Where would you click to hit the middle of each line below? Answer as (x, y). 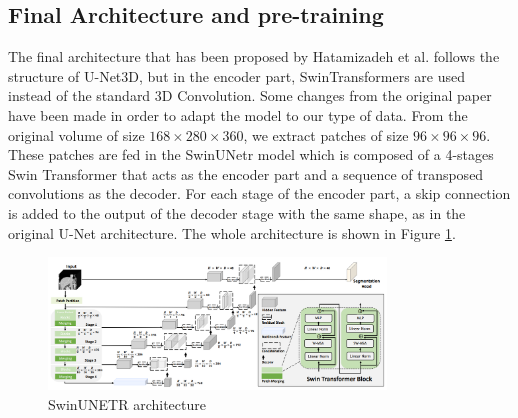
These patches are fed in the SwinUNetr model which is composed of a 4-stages (251, 154)
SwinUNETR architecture (127, 403)
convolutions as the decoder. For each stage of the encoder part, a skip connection (259, 193)
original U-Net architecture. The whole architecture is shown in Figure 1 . (232, 232)
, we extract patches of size (326, 134)
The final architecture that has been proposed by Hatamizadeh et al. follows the (254, 56)
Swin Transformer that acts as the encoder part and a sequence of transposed (246, 173)
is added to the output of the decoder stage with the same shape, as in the (237, 212)
